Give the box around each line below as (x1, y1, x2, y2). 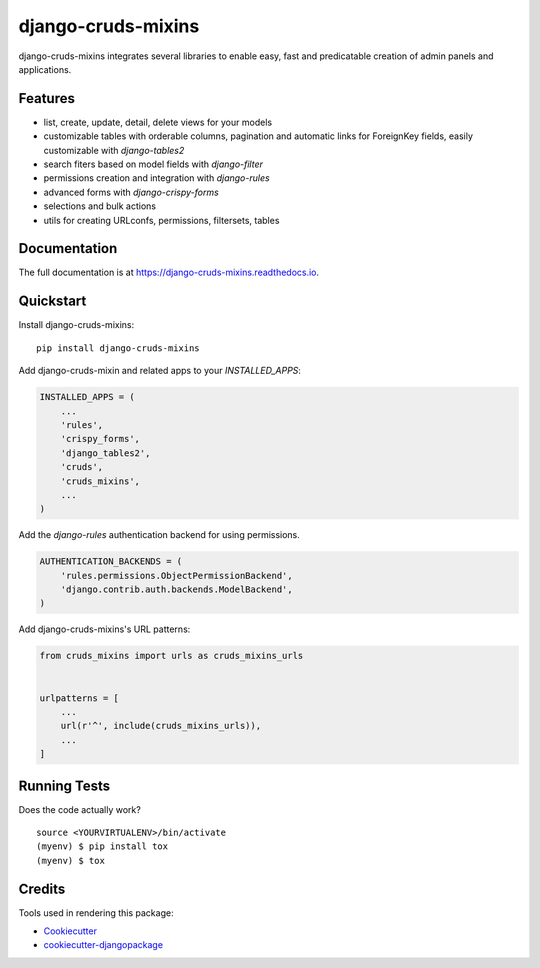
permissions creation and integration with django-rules (43, 172, 270, 184)
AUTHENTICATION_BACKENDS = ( (39, 556, 183, 567)
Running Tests (18, 777, 110, 794)
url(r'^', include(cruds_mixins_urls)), (60, 720, 262, 732)
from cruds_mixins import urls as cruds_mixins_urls (39, 650, 304, 662)
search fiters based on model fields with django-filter (43, 158, 264, 170)
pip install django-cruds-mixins (36, 342, 200, 354)
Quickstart (18, 293, 87, 310)
